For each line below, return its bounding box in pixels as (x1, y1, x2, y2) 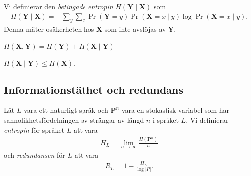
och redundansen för (4, 149, 65, 160)
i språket (152, 115, 179, 125)
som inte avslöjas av (104, 24, 166, 34)
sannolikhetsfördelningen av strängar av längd (4, 115, 144, 125)
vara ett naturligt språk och (24, 105, 108, 115)
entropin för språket (4, 124, 65, 135)
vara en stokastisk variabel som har (121, 105, 230, 115)
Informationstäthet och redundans (4, 82, 184, 97)
